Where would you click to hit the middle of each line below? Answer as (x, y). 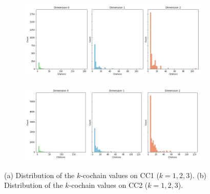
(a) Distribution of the (39, 175)
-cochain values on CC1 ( (120, 175)
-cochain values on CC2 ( (108, 185)
